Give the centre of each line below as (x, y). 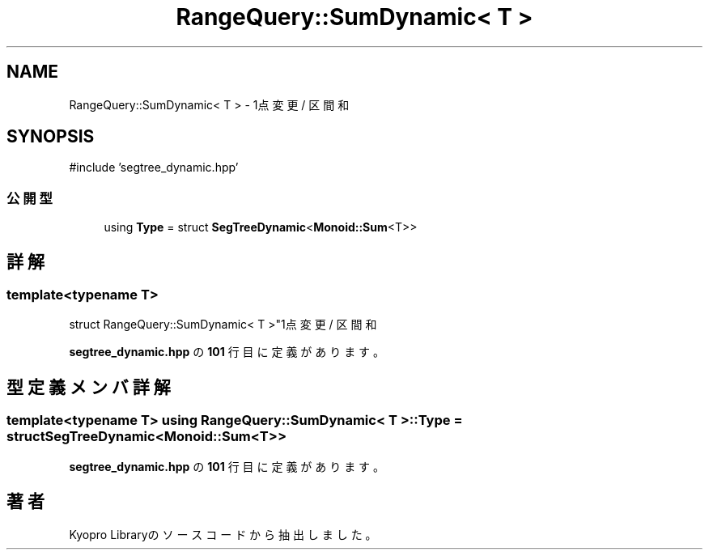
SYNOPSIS (51, 137)
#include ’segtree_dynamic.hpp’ (154, 168)
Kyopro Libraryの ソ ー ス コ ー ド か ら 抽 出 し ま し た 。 (223, 535)
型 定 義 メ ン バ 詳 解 (89, 387)
